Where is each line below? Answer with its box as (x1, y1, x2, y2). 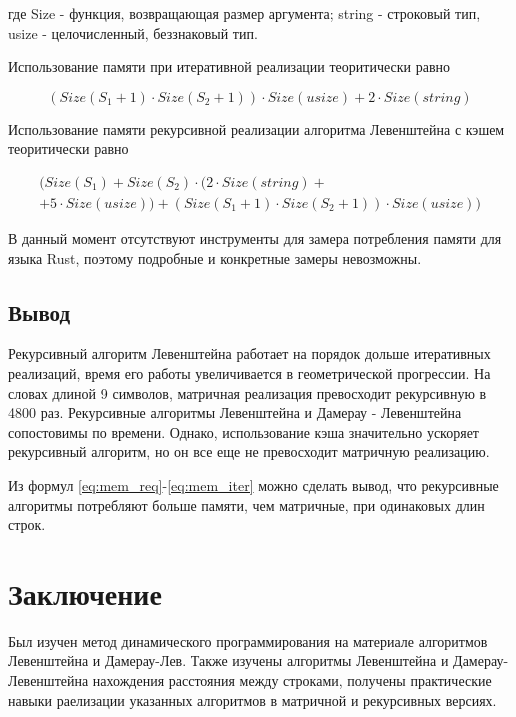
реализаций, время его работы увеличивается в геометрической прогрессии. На (8, 363, 491, 384)
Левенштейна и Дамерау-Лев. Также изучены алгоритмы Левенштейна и (8, 650, 449, 671)
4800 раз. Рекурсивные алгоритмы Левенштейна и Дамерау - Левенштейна (8, 402, 462, 423)
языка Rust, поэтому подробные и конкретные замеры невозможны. (8, 247, 422, 268)
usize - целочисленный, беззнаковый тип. (8, 22, 258, 43)
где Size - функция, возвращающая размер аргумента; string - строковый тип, (8, 3, 481, 23)
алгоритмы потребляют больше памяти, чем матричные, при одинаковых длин (8, 494, 485, 515)
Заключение (8, 572, 162, 613)
